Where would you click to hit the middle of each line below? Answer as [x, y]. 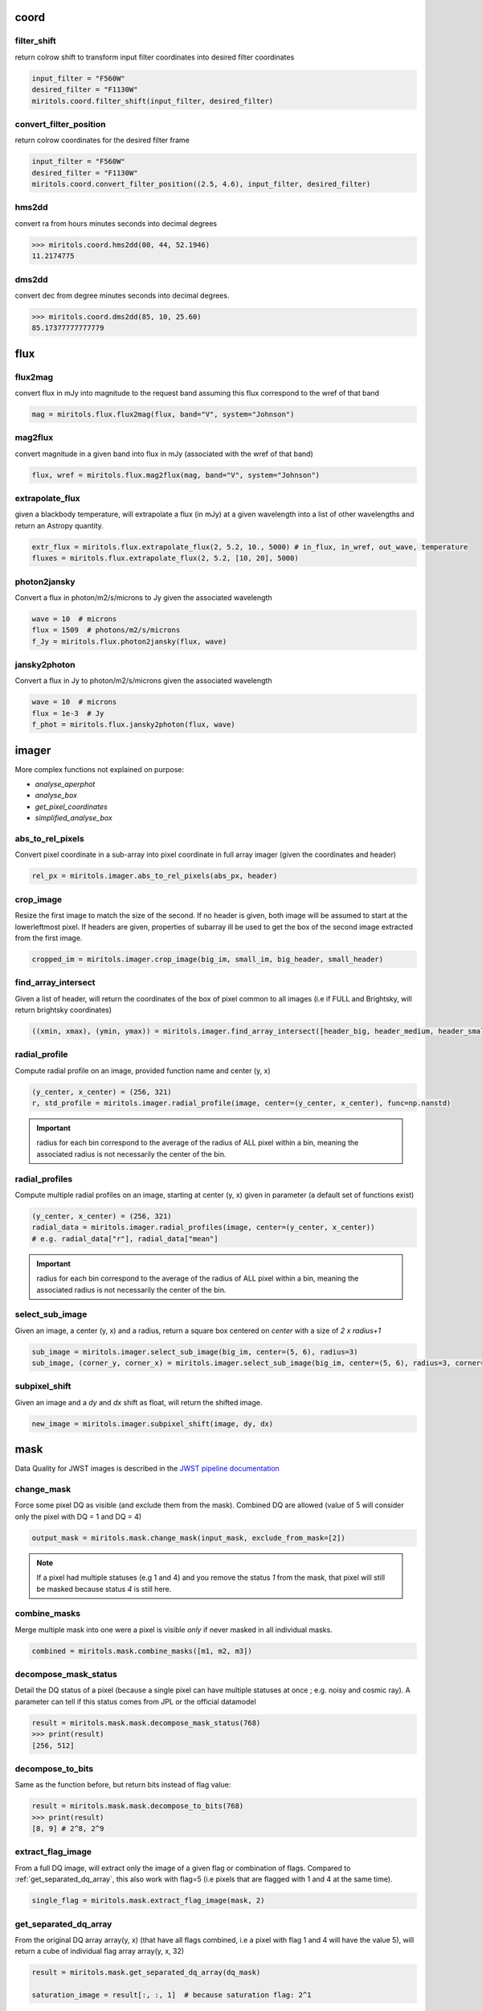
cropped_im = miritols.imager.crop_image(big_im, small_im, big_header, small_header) [208, 959]
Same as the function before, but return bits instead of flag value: [123, 1785]
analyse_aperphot [65, 784]
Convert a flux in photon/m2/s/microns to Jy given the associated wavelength [143, 597]
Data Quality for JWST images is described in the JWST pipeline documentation [147, 1469]
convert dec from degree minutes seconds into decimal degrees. [122, 295]
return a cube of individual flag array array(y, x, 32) [100, 1951]
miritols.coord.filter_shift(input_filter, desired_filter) [153, 101]
